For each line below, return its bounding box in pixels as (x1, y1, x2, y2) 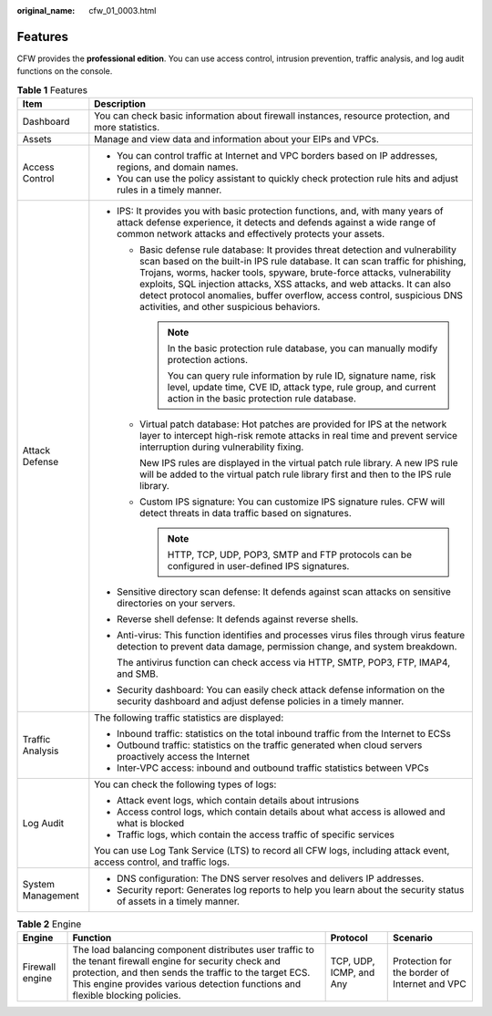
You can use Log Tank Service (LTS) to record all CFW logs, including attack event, (94, 845, 450, 857)
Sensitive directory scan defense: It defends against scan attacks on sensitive (117, 586, 451, 598)
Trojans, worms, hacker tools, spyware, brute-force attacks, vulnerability (139, 266, 451, 279)
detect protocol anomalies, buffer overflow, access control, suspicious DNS (139, 289, 464, 302)
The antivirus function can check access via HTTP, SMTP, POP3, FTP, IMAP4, (117, 657, 451, 669)
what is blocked (117, 817, 185, 830)
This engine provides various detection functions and (72, 978, 302, 990)
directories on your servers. (117, 597, 236, 610)
